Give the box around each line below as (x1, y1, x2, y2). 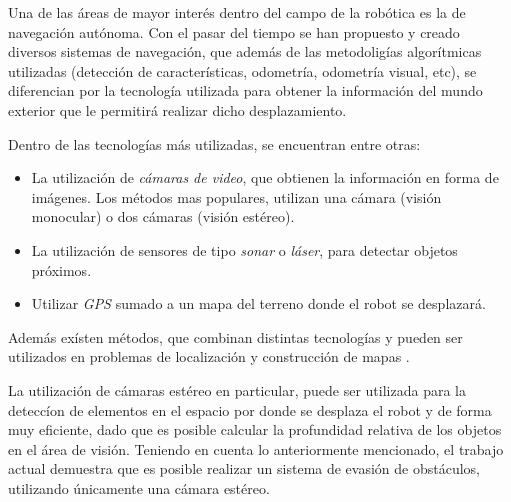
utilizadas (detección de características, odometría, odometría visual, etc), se (8, 60, 477, 81)
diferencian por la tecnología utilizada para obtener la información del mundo (8, 80, 483, 101)
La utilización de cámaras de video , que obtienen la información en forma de (31, 167, 499, 188)
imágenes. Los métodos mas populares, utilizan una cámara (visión (31, 186, 442, 207)
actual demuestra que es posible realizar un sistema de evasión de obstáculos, (8, 458, 481, 479)
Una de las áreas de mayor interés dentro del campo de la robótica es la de (8, 2, 466, 22)
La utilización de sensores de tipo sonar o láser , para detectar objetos (31, 239, 458, 260)
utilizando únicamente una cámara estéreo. (8, 477, 270, 498)
